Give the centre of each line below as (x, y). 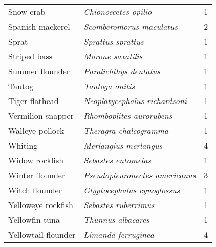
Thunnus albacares (116, 220)
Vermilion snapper (41, 116)
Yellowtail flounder (42, 234)
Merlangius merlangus (123, 145)
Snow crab (27, 12)
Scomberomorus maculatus (131, 26)
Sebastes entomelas (117, 160)
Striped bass (30, 56)
